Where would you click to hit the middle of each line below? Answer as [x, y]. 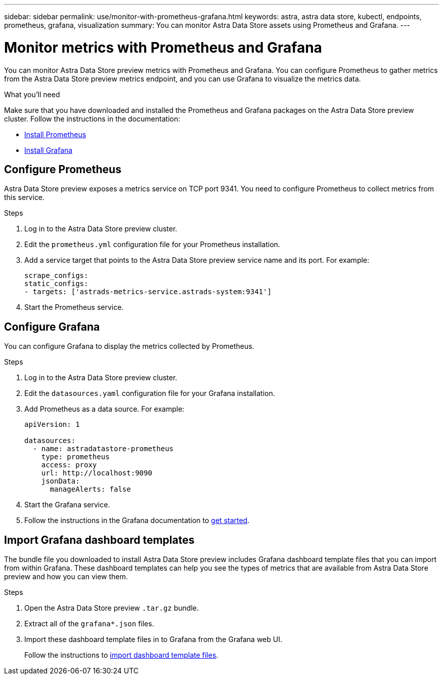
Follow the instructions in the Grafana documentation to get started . [137, 521]
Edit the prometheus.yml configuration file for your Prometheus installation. [152, 245]
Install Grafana [49, 150]
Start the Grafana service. [67, 505]
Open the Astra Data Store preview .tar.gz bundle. [112, 608]
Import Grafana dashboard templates [99, 540]
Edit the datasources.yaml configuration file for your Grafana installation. [150, 393]
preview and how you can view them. [66, 577]
